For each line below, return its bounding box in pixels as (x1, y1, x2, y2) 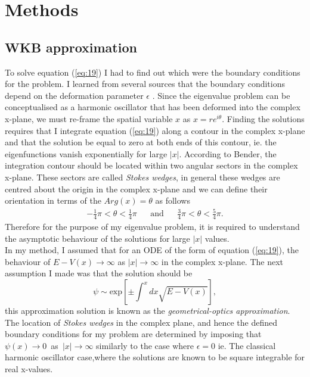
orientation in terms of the (5, 194, 101, 207)
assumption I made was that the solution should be (5, 267, 193, 279)
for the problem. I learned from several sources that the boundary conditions (5, 77, 285, 90)
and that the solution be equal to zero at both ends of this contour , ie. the (5, 136, 277, 148)
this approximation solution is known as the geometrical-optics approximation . (5, 304, 290, 317)
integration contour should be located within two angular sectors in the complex (5, 159, 298, 172)
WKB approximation (5, 38, 137, 56)
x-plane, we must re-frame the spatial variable (5, 112, 173, 124)
